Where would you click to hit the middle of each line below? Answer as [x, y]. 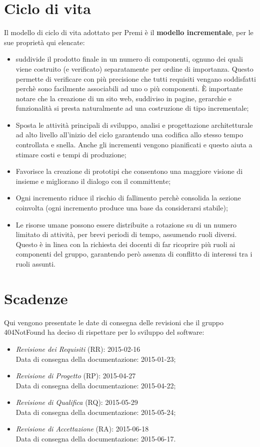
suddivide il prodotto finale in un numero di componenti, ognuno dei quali [129, 59]
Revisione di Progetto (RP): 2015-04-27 [76, 376]
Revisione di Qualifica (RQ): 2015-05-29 [77, 402]
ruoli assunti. [35, 264]
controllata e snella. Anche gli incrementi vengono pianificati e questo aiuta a [134, 145]
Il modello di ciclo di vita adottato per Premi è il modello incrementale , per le [129, 32]
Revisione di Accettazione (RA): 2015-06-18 [82, 429]
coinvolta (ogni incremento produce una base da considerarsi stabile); [122, 208]
